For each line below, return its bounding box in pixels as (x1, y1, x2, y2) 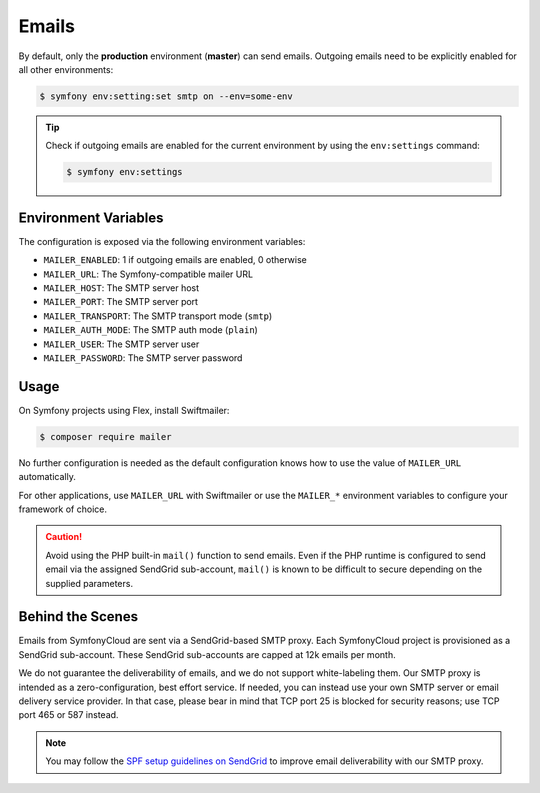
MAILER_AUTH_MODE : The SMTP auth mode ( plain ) (43, 324, 259, 336)
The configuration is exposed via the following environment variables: (18, 235, 306, 247)
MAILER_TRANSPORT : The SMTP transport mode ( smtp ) (43, 310, 273, 322)
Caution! (45, 531, 83, 543)
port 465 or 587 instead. (18, 709, 119, 721)
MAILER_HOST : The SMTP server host (43, 281, 200, 294)
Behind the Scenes (18, 608, 139, 625)
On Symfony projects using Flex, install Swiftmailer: (18, 404, 230, 416)
